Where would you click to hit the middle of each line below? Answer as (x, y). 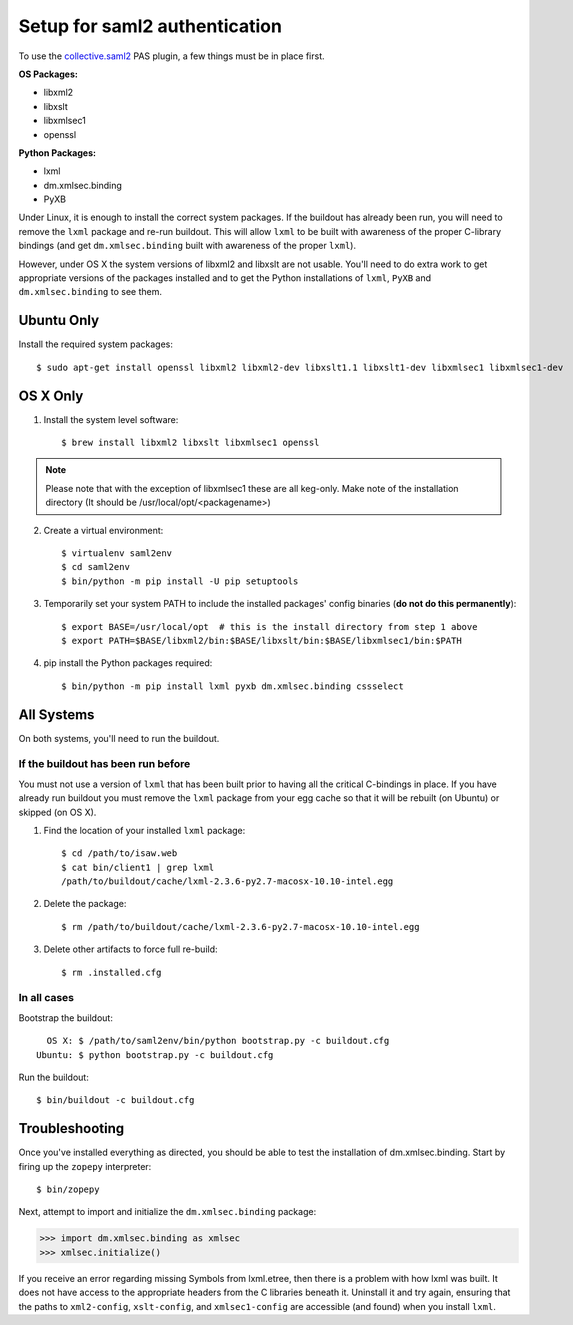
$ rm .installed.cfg (111, 972)
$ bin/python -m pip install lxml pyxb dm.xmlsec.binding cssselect (232, 686)
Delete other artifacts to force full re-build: (131, 949)
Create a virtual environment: (103, 530)
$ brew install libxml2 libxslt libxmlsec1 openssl (190, 442)
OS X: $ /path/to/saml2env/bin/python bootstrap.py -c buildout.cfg (218, 1041)
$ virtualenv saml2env (117, 553)
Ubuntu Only (59, 320)
